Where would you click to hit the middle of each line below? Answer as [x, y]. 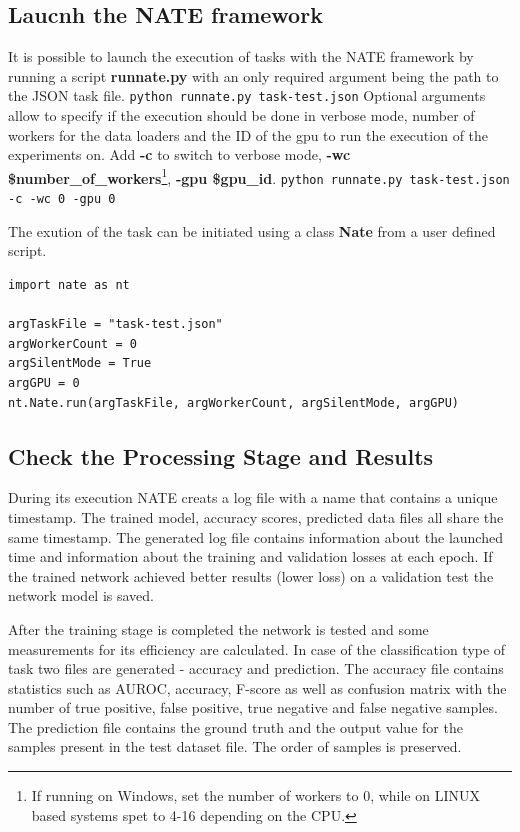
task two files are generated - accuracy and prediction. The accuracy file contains [256, 668]
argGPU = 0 [44, 382]
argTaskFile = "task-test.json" [115, 324]
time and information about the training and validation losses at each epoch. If [250, 556]
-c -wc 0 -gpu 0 [62, 199]
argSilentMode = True [80, 363]
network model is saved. [81, 595]
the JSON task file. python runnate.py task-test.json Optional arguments [247, 95]
